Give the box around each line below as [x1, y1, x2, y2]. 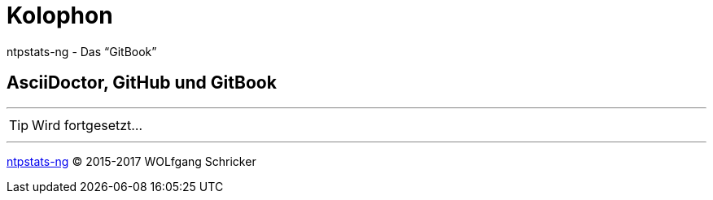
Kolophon [7, 2, 113, 29]
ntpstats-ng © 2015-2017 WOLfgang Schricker [7, 154, 256, 168]
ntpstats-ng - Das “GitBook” [7, 44, 157, 59]
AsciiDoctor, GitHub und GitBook [7, 72, 277, 93]
